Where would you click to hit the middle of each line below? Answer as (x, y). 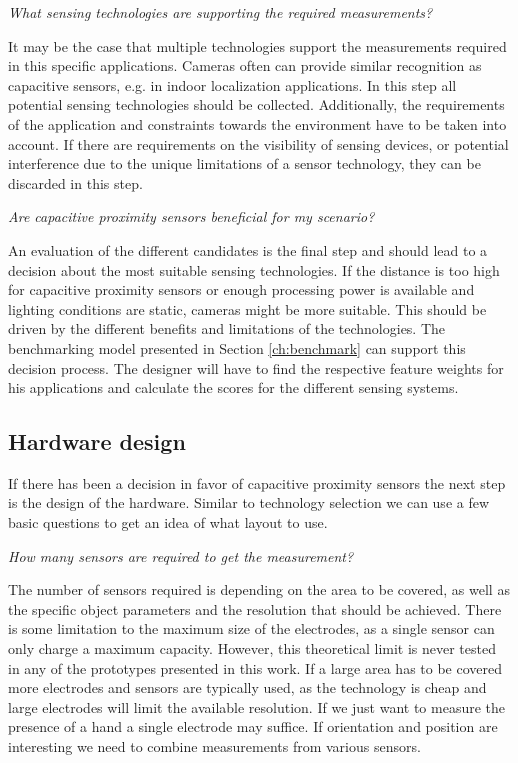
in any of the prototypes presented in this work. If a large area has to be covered (255, 667)
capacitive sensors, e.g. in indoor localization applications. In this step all (232, 84)
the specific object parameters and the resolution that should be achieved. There (255, 608)
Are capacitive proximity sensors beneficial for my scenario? (191, 216)
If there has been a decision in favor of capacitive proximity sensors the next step (257, 482)
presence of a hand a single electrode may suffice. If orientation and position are (253, 726)
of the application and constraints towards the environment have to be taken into (257, 123)
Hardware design (97, 441)
